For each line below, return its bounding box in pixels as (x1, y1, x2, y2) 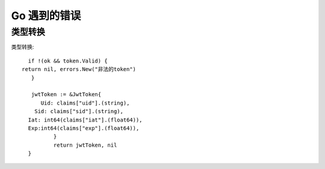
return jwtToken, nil (53, 141, 117, 149)
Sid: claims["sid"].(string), (34, 108, 123, 115)
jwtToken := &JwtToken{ (31, 91, 102, 98)
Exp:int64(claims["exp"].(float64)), (28, 124, 140, 132)
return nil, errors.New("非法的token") (22, 66, 137, 73)
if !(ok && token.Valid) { (28, 57, 108, 64)
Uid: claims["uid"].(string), (40, 99, 130, 106)
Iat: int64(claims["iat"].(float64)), (28, 116, 143, 123)
